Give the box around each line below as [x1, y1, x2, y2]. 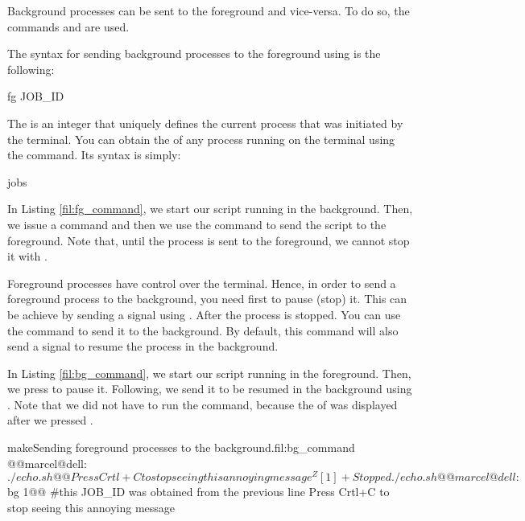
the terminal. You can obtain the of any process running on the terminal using [7, 130, 395, 147]
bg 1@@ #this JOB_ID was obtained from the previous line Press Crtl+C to [7, 483, 390, 500]
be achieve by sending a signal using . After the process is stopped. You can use [7, 306, 401, 322]
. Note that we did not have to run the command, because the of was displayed [7, 396, 398, 412]
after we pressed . [7, 412, 93, 429]
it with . [7, 248, 48, 265]
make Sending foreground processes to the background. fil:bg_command [7, 439, 355, 456]
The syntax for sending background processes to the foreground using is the [7, 45, 381, 62]
